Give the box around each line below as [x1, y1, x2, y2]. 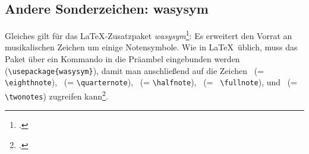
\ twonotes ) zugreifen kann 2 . [5, 88, 108, 102]
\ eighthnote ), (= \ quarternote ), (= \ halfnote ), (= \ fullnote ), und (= [5, 76, 298, 88]
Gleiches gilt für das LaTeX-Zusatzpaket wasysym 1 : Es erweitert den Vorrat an [5, 28, 292, 41]
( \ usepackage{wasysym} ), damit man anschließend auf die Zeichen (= [5, 64, 264, 76]
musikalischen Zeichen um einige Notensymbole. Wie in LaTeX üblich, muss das [5, 41, 298, 53]
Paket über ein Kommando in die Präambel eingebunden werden [5, 53, 240, 65]
